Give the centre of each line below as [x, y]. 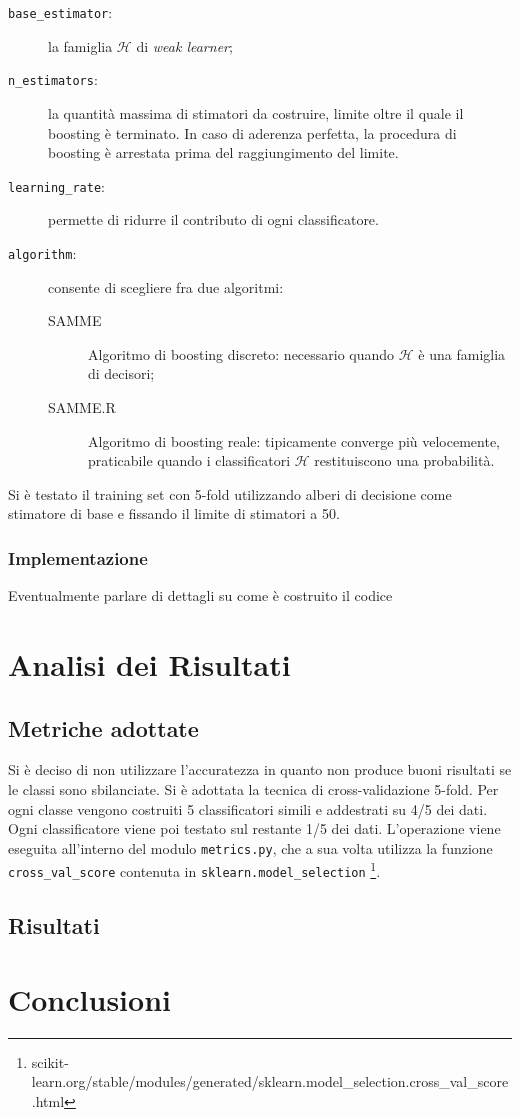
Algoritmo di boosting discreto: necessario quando [241, 353]
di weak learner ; [184, 45]
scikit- [50, 1061]
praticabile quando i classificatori [189, 460]
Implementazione [78, 557]
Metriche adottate [103, 727]
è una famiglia [462, 353]
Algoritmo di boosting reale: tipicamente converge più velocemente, [294, 440]
